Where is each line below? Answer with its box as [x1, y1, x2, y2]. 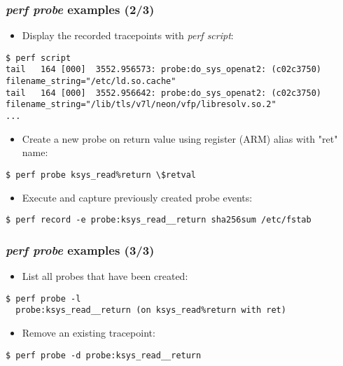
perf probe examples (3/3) [6, 241, 155, 258]
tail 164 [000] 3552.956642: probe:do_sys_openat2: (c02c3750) [6, 87, 322, 98]
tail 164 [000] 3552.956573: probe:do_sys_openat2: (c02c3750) [6, 64, 322, 75]
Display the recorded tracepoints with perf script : [22, 28, 234, 43]
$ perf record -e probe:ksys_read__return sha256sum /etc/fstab [6, 215, 311, 225]
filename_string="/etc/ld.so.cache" [6, 76, 176, 87]
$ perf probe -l [6, 293, 81, 304]
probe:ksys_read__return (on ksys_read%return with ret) [15, 305, 286, 316]
